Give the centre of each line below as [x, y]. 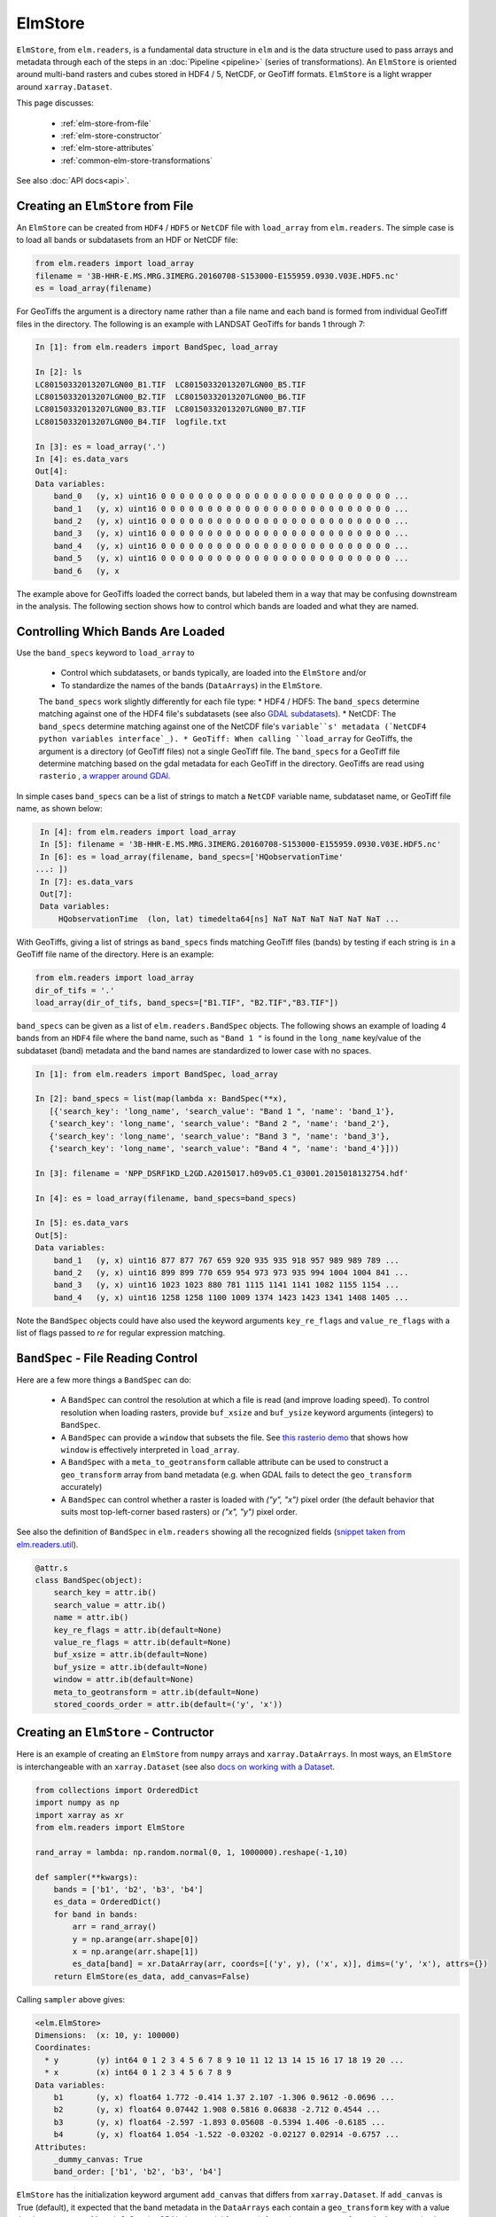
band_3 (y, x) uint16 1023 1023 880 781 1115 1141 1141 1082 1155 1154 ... [227, 1285]
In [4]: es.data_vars [82, 459]
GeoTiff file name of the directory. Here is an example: [115, 954]
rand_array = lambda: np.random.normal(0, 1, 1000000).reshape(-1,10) [192, 1852]
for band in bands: [96, 1914]
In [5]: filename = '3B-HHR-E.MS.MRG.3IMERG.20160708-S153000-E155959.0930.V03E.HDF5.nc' [241, 844]
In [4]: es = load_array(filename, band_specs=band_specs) [166, 1198]
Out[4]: [51, 471]
